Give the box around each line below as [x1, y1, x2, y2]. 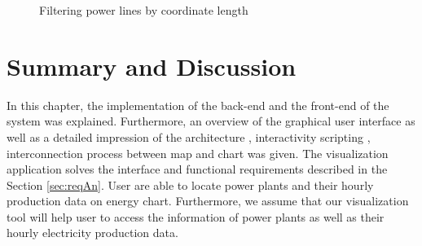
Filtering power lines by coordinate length [39, 2, 248, 18]
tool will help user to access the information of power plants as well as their [7, 208, 385, 225]
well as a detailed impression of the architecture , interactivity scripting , [7, 128, 371, 145]
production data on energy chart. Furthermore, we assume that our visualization [7, 192, 409, 209]
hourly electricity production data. [7, 224, 178, 241]
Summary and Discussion [7, 49, 297, 82]
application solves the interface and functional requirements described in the [7, 160, 388, 178]
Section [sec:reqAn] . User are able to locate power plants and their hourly [7, 176, 374, 193]
